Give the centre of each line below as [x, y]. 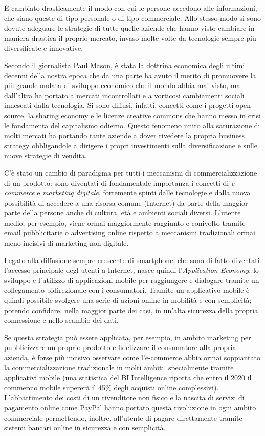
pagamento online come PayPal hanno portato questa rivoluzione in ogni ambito [130, 407]
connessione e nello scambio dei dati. [61, 320]
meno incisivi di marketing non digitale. [67, 243]
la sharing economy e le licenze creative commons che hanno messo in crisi [144, 115]
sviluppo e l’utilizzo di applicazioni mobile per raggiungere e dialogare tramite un [132, 280]
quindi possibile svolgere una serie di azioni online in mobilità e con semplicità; [128, 300]
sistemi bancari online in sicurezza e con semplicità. [85, 428]
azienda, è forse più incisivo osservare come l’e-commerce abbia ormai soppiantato [132, 357]
